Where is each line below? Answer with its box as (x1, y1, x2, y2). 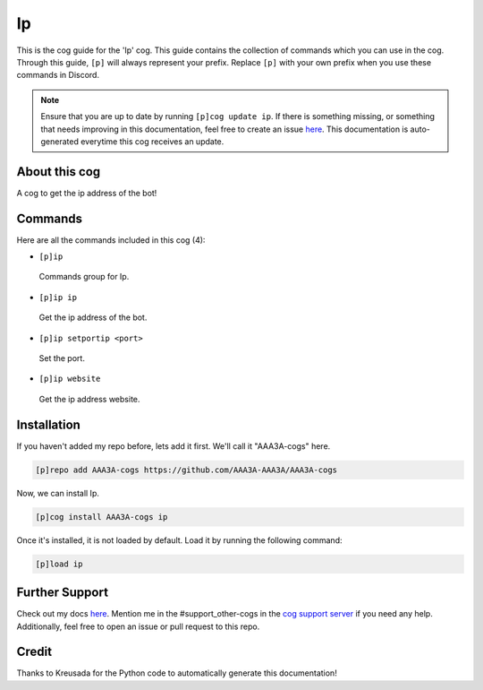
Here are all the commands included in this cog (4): (16, 234, 206, 246)
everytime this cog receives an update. (80, 135, 225, 147)
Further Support (16, 585, 109, 600)
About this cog (16, 164, 101, 179)
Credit (16, 644, 53, 660)
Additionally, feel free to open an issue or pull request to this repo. (16, 621, 260, 632)
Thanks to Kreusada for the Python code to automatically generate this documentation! (16, 668, 337, 678)
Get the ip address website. (38, 393, 140, 404)
